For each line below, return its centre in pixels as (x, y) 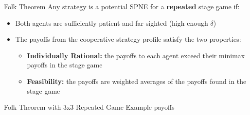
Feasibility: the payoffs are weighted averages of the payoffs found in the (137, 81)
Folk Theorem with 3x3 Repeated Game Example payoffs (89, 107)
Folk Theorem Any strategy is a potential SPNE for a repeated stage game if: (122, 6)
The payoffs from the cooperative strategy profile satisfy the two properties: (128, 39)
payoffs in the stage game (65, 65)
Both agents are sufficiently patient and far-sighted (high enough (112, 23)
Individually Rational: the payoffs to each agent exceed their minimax (136, 55)
